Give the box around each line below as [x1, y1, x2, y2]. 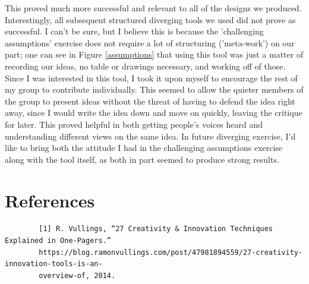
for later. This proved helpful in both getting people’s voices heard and [5, 118, 263, 130]
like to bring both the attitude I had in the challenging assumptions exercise [5, 141, 283, 154]
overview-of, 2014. [39, 271, 116, 280]
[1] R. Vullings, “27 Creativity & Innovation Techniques [39, 225, 273, 233]
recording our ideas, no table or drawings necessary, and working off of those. [5, 59, 286, 72]
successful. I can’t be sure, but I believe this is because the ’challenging [5, 25, 264, 37]
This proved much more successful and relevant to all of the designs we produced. [5, 2, 302, 14]
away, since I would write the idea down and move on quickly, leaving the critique [5, 106, 302, 119]
